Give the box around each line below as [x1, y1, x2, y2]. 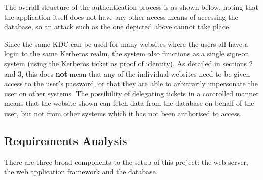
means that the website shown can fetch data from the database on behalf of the [4, 98, 254, 109]
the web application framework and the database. [4, 166, 158, 177]
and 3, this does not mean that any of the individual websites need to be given [4, 68, 250, 79]
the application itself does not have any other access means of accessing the [4, 11, 238, 22]
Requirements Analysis [4, 132, 127, 148]
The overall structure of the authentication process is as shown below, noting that [4, 2, 258, 12]
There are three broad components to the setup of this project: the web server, [4, 156, 248, 167]
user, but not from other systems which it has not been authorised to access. [4, 107, 242, 118]
